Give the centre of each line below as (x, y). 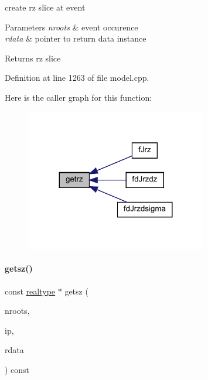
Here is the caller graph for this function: (79, 97)
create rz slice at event (45, 7)
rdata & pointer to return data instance (76, 38)
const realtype (30, 291)
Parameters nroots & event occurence (71, 27)
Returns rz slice (33, 58)
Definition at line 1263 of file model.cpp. (77, 78)
